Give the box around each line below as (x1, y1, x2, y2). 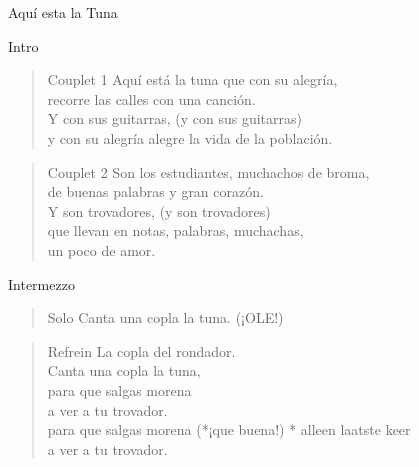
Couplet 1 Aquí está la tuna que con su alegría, (47, 69, 338, 90)
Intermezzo (8, 273, 75, 294)
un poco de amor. (47, 239, 156, 260)
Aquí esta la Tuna (8, 2, 118, 22)
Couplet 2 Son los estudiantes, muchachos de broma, (47, 161, 370, 182)
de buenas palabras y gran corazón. (47, 181, 264, 202)
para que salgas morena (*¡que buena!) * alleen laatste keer (47, 419, 411, 440)
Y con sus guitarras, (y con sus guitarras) (47, 108, 302, 129)
